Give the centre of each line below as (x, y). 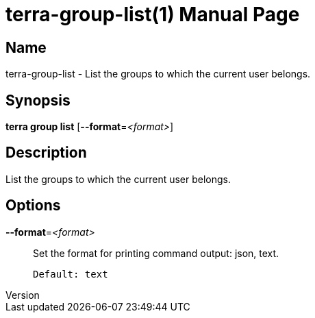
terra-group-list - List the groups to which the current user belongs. (158, 74)
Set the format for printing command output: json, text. (156, 253)
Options (33, 206)
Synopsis (38, 100)
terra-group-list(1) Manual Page (153, 14)
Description (46, 153)
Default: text (71, 274)
